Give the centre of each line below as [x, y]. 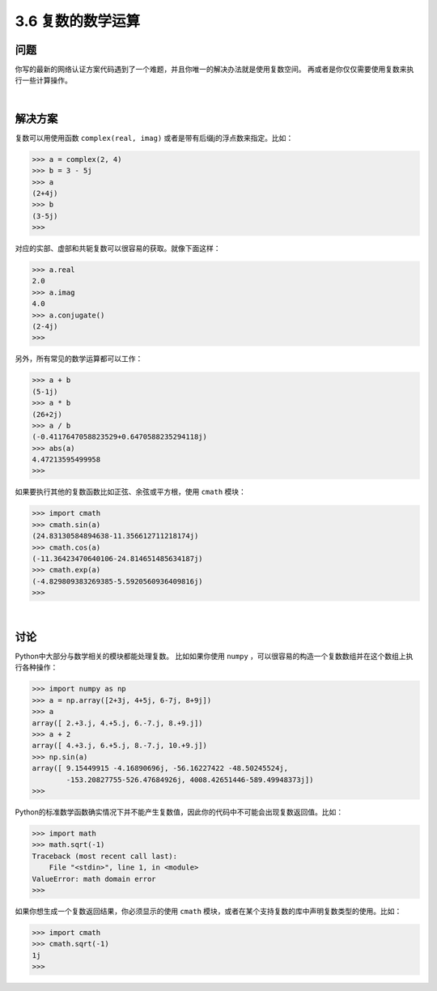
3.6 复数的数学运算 [78, 21]
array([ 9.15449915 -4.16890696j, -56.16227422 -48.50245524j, [160, 768]
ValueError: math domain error [94, 879]
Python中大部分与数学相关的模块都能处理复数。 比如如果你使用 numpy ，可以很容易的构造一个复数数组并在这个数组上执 [214, 657]
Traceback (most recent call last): [105, 856]
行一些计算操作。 [43, 80]
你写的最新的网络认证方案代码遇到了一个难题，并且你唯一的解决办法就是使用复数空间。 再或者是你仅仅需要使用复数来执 [214, 70]
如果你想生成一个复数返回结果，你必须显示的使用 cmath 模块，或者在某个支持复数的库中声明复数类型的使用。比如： [208, 911]
